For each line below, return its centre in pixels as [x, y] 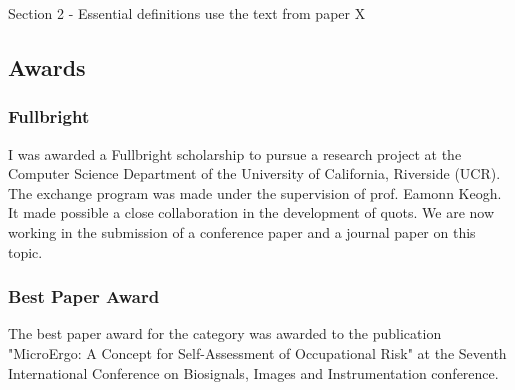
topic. [25, 251]
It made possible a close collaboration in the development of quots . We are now [251, 212]
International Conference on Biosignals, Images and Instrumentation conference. [253, 372]
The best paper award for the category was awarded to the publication [225, 333]
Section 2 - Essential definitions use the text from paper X [187, 13]
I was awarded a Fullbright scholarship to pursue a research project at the [235, 153]
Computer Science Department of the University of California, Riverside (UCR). [254, 173]
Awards [47, 66]
